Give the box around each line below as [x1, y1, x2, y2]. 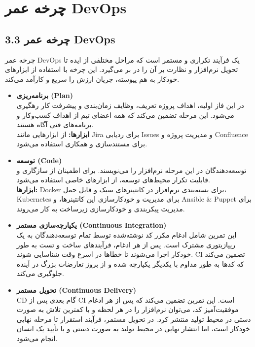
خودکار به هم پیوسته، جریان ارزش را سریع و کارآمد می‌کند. [5, 73, 180, 84]
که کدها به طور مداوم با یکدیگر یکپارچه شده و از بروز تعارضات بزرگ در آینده [16, 258, 244, 269]
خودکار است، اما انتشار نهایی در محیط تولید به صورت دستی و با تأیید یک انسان [16, 323, 250, 334]
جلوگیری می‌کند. [16, 268, 64, 278]
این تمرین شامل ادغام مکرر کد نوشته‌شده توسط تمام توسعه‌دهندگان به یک [16, 230, 237, 240]
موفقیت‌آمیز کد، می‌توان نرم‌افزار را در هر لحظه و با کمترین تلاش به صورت [16, 304, 239, 314]
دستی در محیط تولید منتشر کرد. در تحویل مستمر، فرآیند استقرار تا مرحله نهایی [16, 313, 251, 324]
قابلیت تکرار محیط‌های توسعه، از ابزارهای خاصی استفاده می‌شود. [16, 174, 210, 185]
